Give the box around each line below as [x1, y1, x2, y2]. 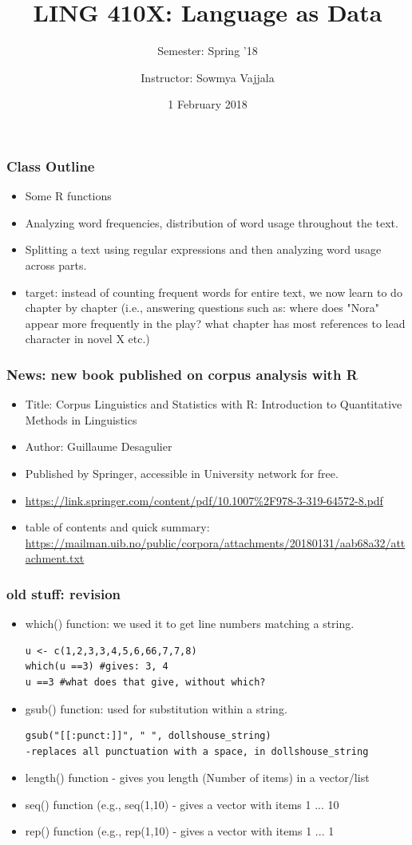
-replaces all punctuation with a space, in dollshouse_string [25, 745, 369, 757]
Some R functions [25, 188, 112, 204]
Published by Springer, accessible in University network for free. [25, 464, 339, 481]
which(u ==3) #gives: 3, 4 [25, 661, 168, 673]
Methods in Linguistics [25, 411, 137, 428]
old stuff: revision [6, 583, 121, 603]
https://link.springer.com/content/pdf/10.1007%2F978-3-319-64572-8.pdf [25, 492, 383, 508]
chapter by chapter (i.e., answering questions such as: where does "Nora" [25, 299, 379, 316]
